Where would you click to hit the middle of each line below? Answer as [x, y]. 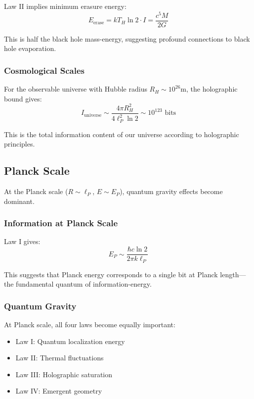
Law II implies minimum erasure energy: [65, 6]
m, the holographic [209, 89]
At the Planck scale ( [36, 191]
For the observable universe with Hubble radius [76, 89]
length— [233, 274]
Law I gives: [22, 241]
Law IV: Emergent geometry [59, 391]
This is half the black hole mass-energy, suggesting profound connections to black [127, 38]
